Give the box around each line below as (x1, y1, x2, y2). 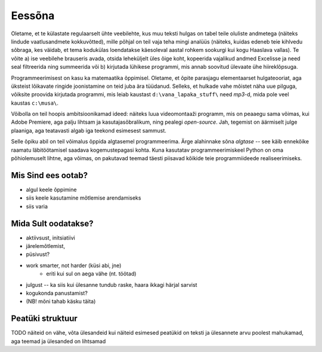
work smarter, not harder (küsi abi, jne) (26, 262, 122, 269)
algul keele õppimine (26, 186, 77, 193)
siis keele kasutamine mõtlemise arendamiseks (26, 194, 141, 201)
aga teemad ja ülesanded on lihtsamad (11, 338, 106, 345)
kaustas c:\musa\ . (11, 99, 59, 106)
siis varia (26, 203, 48, 210)
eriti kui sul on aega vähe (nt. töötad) (46, 270, 137, 277)
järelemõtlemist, (26, 243, 66, 249)
